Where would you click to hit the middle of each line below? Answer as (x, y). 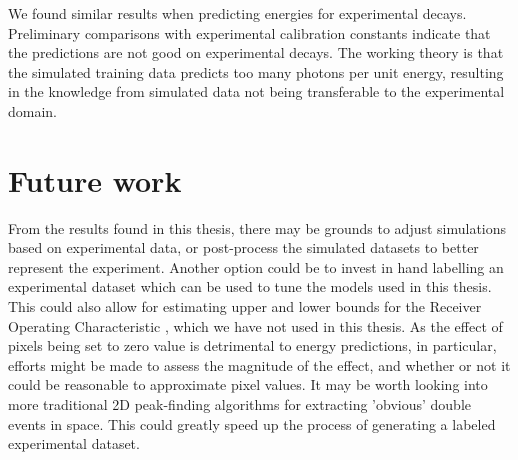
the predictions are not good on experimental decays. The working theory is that (256, 52)
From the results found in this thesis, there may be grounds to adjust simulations (257, 227)
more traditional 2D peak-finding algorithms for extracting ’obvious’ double (240, 404)
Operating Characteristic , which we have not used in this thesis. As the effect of (255, 325)
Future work (95, 179)
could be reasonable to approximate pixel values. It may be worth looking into (248, 384)
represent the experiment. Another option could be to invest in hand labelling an (256, 266)
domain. (33, 110)
